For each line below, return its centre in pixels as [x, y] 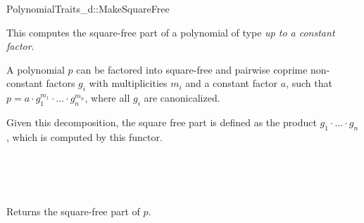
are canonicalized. [182, 98]
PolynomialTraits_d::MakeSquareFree [88, 8]
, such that [309, 83]
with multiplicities [128, 83]
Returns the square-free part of [73, 211]
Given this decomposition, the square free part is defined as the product [162, 122]
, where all [107, 98]
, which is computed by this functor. [84, 136]
